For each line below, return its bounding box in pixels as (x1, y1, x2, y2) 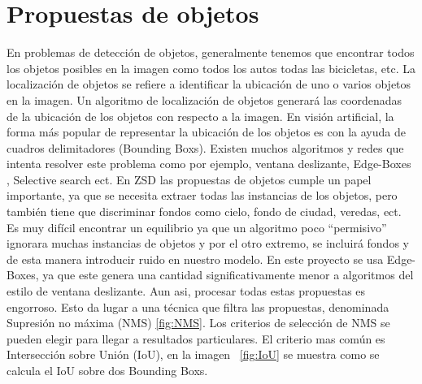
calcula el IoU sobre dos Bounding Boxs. (7, 362, 208, 378)
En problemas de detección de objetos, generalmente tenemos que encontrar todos (7, 44, 415, 61)
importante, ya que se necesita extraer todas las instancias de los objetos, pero (7, 187, 398, 204)
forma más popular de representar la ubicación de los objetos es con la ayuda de (7, 123, 406, 140)
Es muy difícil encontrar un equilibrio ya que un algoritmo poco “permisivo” (7, 218, 387, 235)
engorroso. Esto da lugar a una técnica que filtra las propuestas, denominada (7, 298, 389, 315)
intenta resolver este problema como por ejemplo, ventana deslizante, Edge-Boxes (7, 155, 411, 172)
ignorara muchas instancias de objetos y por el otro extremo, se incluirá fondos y (7, 235, 409, 252)
